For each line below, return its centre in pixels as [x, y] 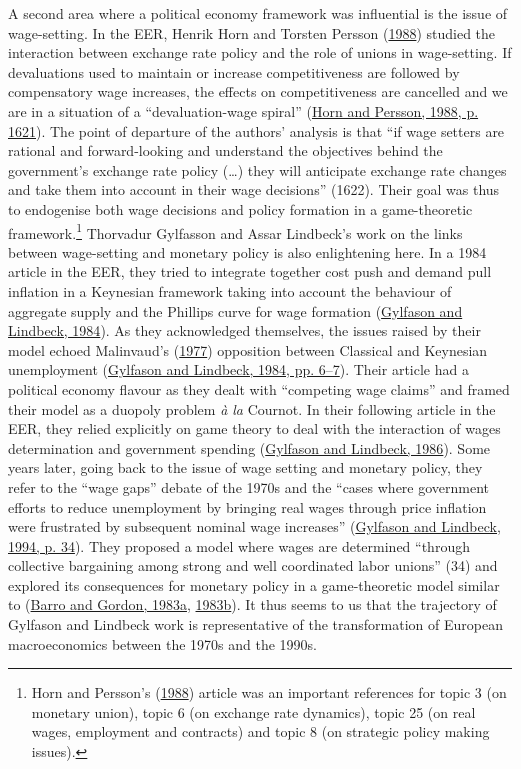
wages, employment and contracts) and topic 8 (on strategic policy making [260, 731]
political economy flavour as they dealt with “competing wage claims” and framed [259, 388]
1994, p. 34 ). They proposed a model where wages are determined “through [239, 545]
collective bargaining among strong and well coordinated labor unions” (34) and [253, 565]
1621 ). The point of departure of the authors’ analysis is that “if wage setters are [256, 130]
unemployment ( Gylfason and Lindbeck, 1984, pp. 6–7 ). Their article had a [238, 369]
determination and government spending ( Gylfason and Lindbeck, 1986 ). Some [249, 447]
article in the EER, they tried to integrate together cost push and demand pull [250, 271]
